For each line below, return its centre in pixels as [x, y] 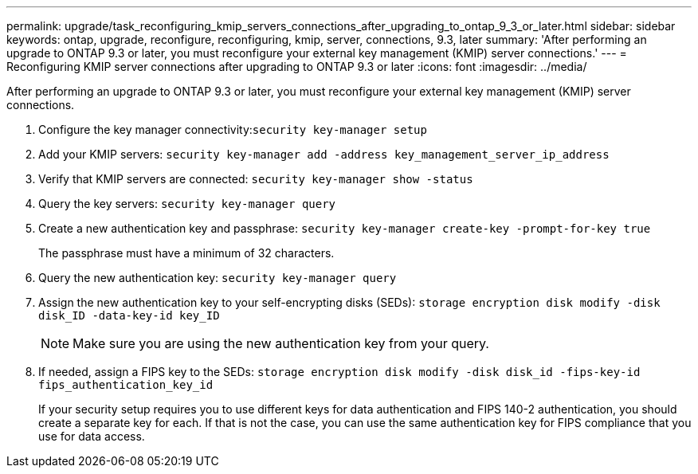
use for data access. [92, 436]
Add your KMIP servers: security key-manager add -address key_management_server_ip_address [324, 154]
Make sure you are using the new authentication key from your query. [281, 343]
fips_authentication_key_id [126, 385]
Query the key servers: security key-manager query [187, 204]
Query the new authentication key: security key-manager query [218, 278]
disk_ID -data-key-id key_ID [129, 315]
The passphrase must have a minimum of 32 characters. [186, 253]
